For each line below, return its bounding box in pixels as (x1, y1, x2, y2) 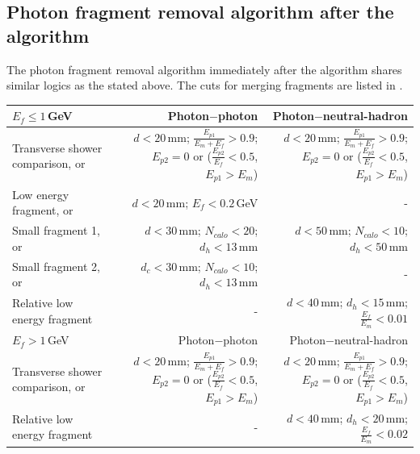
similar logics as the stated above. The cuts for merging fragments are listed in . (6, 77, 403, 94)
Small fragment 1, (12, 222, 100, 239)
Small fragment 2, (12, 257, 100, 274)
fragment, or (12, 202, 73, 219)
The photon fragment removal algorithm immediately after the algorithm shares (6, 60, 402, 77)
